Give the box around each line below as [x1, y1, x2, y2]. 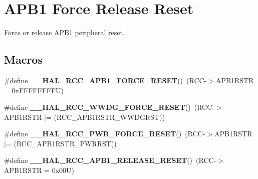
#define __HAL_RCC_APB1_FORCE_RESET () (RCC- [4, 75, 207, 85]
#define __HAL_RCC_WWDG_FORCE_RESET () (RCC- [4, 102, 214, 112]
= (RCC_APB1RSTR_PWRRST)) [6, 138, 117, 148]
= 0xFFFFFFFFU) [4, 85, 64, 95]
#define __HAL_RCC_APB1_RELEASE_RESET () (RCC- [4, 155, 216, 165]
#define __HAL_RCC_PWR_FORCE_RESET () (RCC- [4, 128, 205, 139]
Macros [4, 52, 43, 67]
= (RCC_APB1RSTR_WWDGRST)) [46, 111, 165, 122]
